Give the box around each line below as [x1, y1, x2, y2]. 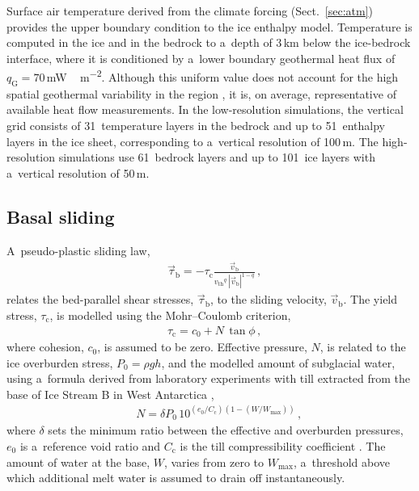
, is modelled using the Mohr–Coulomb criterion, [49, 306, 291, 323]
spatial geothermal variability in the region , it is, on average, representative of [6, 85, 396, 102]
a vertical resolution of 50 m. [6, 164, 150, 181]
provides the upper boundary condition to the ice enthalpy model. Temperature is [6, 18, 413, 35]
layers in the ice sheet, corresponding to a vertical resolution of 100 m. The [6, 132, 379, 149]
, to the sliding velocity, [209, 291, 327, 308]
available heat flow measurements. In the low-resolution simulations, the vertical [6, 101, 404, 118]
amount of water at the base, [6, 453, 150, 470]
